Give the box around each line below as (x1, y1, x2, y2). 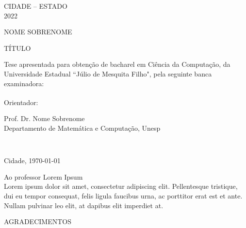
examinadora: (4, 78, 44, 88)
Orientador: (4, 97, 38, 107)
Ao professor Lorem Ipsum (4, 171, 83, 182)
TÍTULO (4, 43, 31, 53)
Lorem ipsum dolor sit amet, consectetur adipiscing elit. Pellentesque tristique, (4, 181, 238, 191)
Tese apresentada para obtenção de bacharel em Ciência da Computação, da (4, 59, 230, 69)
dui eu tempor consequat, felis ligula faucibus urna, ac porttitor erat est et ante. (4, 190, 243, 200)
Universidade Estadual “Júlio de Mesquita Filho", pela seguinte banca (4, 68, 212, 78)
